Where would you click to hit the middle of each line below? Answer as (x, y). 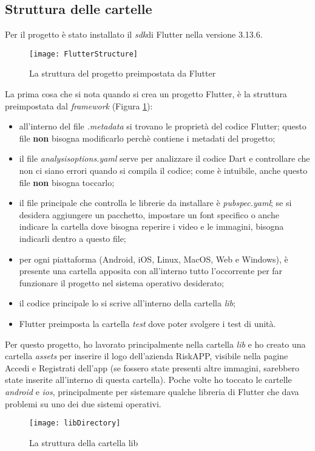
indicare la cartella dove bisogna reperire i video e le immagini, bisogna (151, 226)
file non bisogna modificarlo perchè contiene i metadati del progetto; (147, 138)
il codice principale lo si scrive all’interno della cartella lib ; (127, 303)
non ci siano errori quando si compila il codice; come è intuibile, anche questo (163, 170)
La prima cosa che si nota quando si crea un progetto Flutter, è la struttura (146, 94)
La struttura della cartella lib (84, 442)
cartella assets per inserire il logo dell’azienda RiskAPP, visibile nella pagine (147, 356)
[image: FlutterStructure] (83, 54)
